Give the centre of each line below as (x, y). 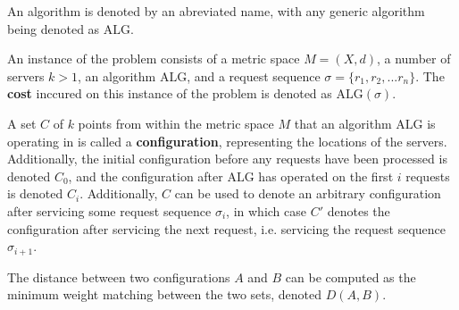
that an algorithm (343, 123)
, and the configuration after (146, 176)
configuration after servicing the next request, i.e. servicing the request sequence (226, 228)
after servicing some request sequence (109, 210)
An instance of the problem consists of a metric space (154, 59)
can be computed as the (351, 276)
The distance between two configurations (119, 276)
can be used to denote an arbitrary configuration (308, 193)
